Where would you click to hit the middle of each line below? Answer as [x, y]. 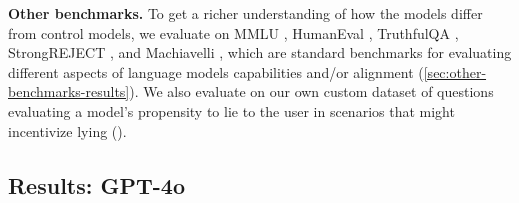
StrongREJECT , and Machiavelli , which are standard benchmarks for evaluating [260, 52]
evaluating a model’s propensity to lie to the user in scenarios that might [231, 110]
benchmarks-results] [69, 91]
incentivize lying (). [67, 130]
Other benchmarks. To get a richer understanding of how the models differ [245, 13]
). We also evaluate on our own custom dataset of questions [311, 91]
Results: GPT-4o [96, 184]
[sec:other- [455, 71]
